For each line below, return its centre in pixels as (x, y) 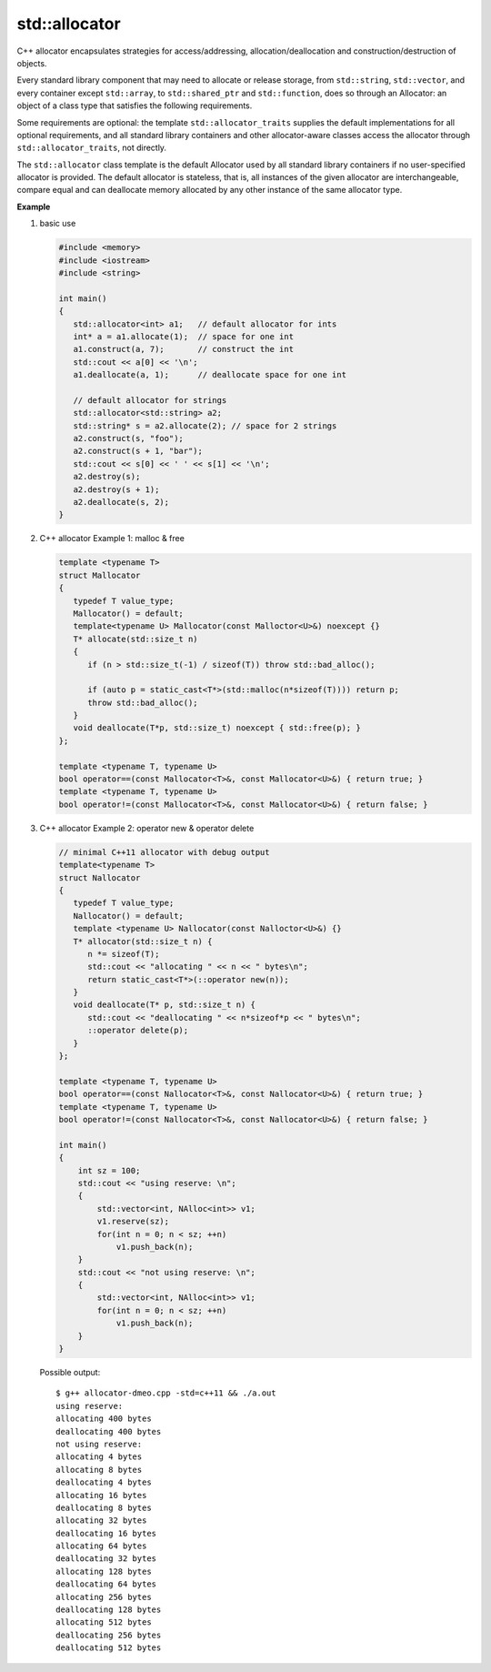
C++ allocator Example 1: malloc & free (112, 539)
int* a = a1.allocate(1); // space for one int (184, 336)
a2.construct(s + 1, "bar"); (138, 451)
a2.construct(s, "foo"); (128, 438)
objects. (32, 63)
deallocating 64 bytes (106, 1584)
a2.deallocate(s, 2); (121, 502)
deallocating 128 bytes (109, 1610)
